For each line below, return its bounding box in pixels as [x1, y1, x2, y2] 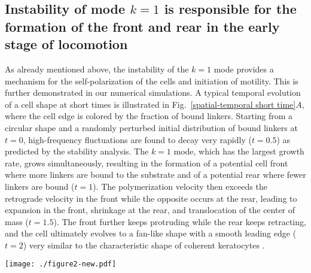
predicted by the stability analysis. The [5, 145, 149, 157]
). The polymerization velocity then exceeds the [93, 180, 267, 192]
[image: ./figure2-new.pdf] [5, 260, 117, 269]
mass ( [5, 215, 29, 227]
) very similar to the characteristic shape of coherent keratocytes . [23, 238, 265, 251]
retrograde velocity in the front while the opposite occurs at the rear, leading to [5, 192, 297, 204]
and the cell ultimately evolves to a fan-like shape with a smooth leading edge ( [5, 227, 297, 239]
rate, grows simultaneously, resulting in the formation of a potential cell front [5, 156, 288, 169]
